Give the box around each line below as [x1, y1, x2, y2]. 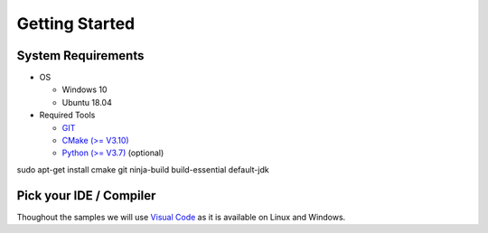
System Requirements [16, 48, 145, 63]
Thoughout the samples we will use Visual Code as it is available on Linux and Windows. [16, 211, 346, 222]
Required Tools [39, 109, 96, 121]
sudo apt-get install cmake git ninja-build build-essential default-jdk [16, 163, 270, 175]
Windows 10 [61, 84, 108, 95]
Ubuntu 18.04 [61, 97, 112, 107]
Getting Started [16, 14, 136, 33]
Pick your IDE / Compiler [16, 188, 156, 203]
